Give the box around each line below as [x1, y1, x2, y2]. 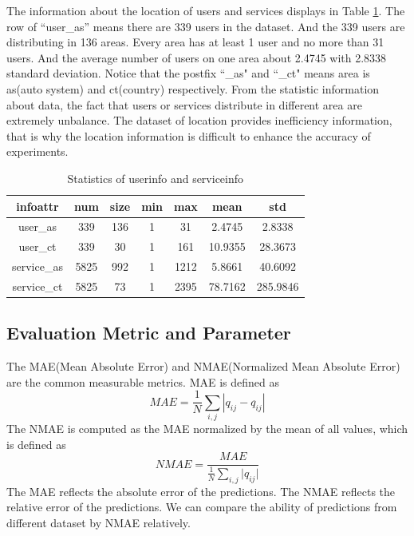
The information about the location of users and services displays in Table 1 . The [6, 2, 405, 18]
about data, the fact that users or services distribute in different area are [6, 96, 362, 113]
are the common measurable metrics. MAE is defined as [6, 373, 280, 390]
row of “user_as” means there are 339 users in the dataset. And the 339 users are [6, 18, 405, 34]
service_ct [12, 277, 63, 294]
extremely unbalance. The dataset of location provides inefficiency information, [6, 112, 392, 129]
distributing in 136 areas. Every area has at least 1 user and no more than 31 [6, 34, 384, 50]
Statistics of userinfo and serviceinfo [67, 169, 244, 186]
